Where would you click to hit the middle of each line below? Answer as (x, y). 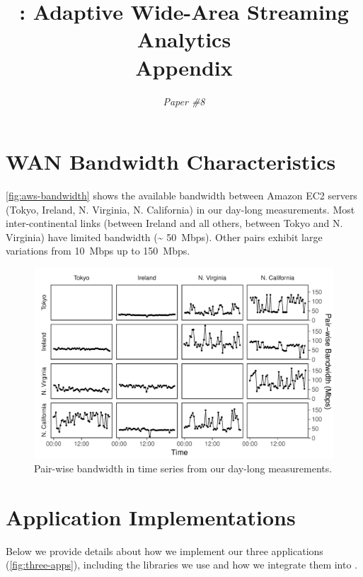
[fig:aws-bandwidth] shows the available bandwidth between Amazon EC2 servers (181, 196)
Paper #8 (184, 101)
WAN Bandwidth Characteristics (171, 162)
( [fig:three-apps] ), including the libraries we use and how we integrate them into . (182, 565)
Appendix (184, 67)
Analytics (184, 39)
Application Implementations (151, 517)
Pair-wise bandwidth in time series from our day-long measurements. (183, 468)
